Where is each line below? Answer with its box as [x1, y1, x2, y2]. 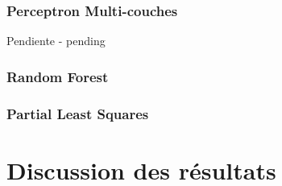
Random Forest [6, 66, 109, 86]
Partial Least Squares [6, 103, 149, 123]
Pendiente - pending [6, 32, 106, 49]
